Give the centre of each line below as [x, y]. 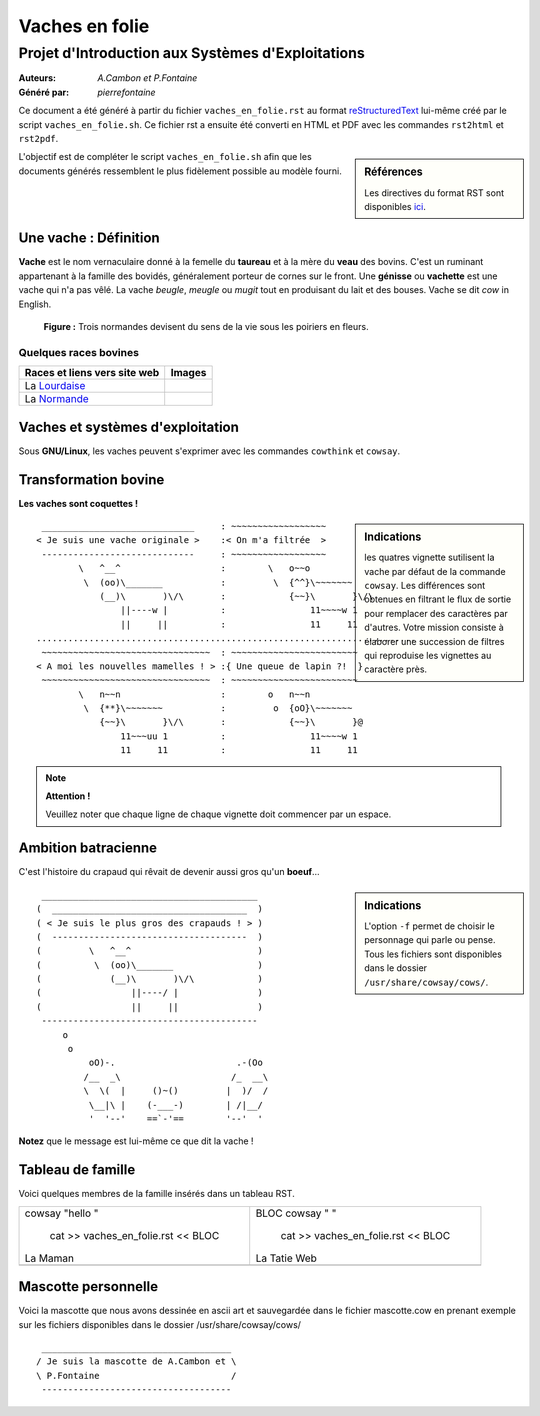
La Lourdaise [55, 386]
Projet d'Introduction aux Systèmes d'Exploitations [191, 53]
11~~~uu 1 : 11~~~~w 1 [239, 736]
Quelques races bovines [79, 352]
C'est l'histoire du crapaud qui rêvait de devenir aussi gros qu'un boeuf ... [169, 872]
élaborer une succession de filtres [434, 641]
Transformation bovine [91, 479]
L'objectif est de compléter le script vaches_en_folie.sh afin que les [165, 157]
